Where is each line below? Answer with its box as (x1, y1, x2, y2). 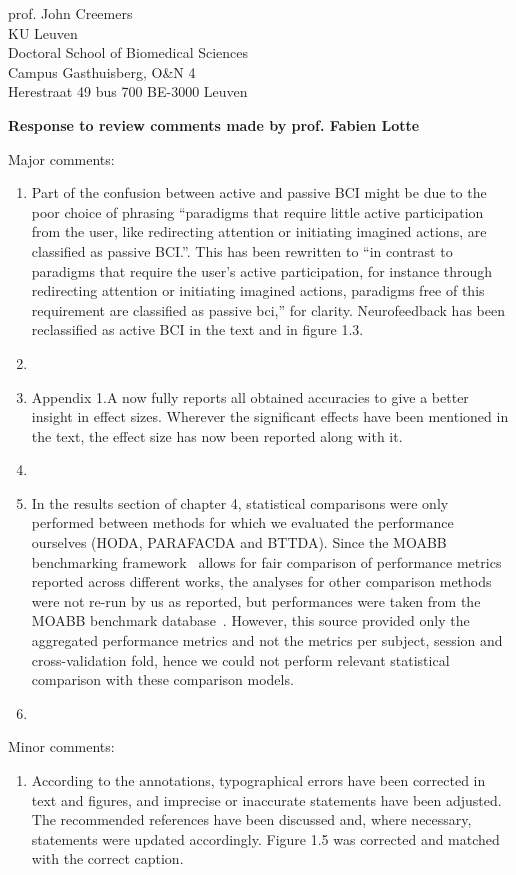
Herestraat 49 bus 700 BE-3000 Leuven (8, 81, 248, 102)
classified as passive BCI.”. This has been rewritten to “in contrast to (31, 240, 453, 261)
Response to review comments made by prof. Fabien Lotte (8, 114, 420, 135)
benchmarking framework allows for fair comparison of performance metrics (31, 551, 502, 572)
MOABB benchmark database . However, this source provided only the (31, 610, 470, 631)
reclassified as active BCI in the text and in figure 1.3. (31, 319, 364, 340)
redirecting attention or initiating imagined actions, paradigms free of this (31, 280, 485, 301)
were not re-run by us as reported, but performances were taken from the (31, 590, 481, 611)
